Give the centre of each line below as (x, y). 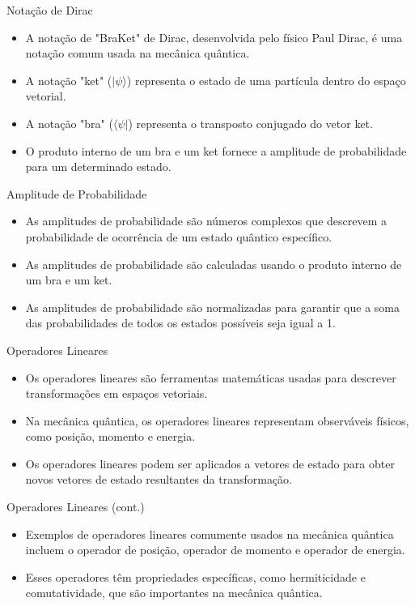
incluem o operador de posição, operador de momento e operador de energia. (215, 550)
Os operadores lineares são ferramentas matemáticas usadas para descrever (211, 377)
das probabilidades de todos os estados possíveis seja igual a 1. (180, 323)
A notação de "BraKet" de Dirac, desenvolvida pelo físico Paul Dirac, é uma (214, 37)
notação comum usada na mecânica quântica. (138, 53)
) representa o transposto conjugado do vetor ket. (250, 123)
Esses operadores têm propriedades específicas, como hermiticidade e (195, 576)
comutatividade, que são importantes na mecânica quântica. (174, 593)
